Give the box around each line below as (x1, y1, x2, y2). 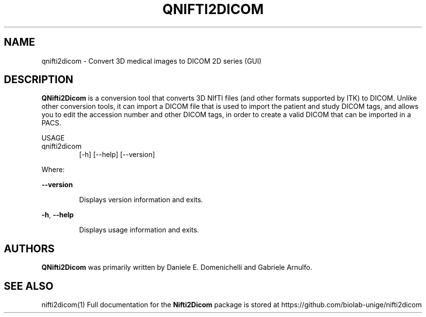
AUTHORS (4, 242, 55, 255)
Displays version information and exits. (79, 195, 203, 204)
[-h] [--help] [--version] (79, 150, 155, 159)
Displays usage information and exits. (79, 226, 199, 234)
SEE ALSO (4, 280, 53, 292)
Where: (41, 165, 65, 174)
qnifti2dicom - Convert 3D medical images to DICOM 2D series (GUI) (41, 56, 262, 65)
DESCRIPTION (4, 73, 73, 86)
